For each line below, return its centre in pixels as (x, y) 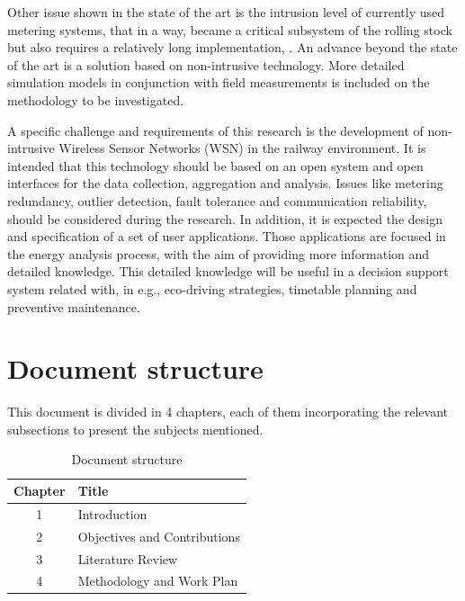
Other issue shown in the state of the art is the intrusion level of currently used (226, 12)
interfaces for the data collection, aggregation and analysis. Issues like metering (225, 183)
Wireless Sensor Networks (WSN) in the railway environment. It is (242, 148)
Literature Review (128, 558)
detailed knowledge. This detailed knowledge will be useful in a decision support (228, 271)
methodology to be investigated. (96, 99)
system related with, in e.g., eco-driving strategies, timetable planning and (212, 288)
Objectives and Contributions (159, 536)
